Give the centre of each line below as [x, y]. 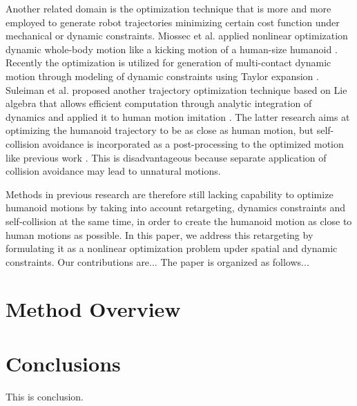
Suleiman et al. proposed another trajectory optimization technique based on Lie [176, 89]
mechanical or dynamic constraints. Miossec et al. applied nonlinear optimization [177, 36]
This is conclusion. [45, 396]
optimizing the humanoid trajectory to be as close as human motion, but [160, 130]
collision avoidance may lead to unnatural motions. [113, 171]
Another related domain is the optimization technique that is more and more [168, 8]
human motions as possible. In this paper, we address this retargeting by [160, 234]
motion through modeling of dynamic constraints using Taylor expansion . [162, 76]
